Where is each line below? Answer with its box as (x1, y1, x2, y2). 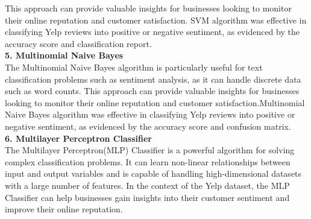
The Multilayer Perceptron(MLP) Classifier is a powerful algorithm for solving (5, 144, 295, 156)
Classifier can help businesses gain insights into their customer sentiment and (5, 191, 290, 203)
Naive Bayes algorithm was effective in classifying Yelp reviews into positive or (5, 108, 295, 121)
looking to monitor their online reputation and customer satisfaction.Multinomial (5, 96, 305, 109)
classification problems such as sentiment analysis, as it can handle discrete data (5, 72, 301, 85)
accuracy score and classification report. (5, 37, 152, 49)
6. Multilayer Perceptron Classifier (5, 132, 152, 144)
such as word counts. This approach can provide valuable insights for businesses (5, 84, 300, 97)
